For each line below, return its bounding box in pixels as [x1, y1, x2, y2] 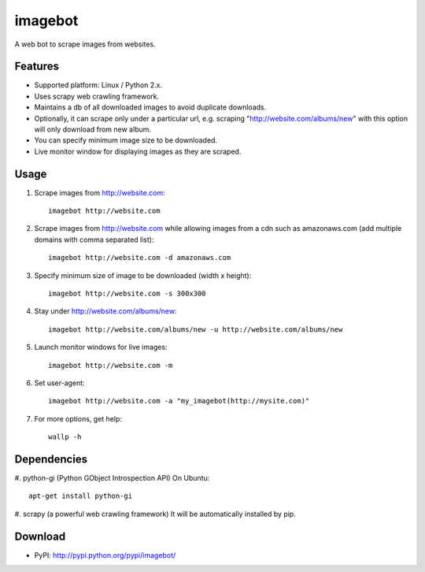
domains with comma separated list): [34, 235, 154, 244]
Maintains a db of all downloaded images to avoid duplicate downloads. [34, 102, 267, 112]
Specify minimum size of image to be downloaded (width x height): [34, 270, 252, 280]
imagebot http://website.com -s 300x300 [48, 289, 206, 299]
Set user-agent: [34, 378, 86, 388]
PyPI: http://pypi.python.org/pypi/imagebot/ [34, 550, 176, 559]
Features [14, 60, 59, 73]
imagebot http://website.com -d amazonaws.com [48, 253, 231, 262]
